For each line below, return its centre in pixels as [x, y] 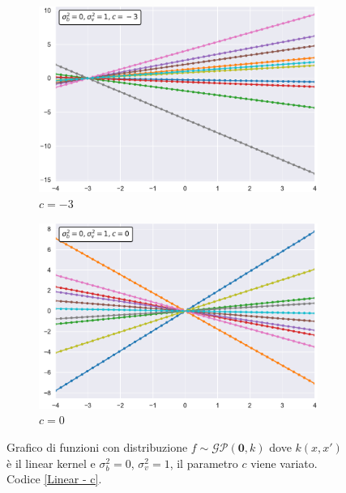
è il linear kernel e [51, 463]
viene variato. [284, 463]
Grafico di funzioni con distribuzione [97, 447]
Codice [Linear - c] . [54, 479]
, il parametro [204, 463]
